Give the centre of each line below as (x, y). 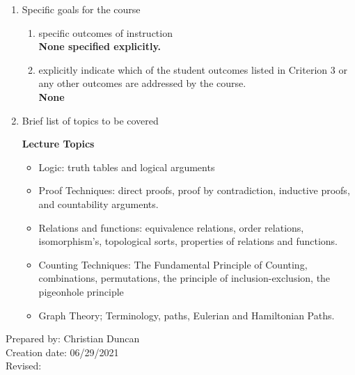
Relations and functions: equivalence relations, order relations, (171, 227)
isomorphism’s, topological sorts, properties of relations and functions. (188, 241)
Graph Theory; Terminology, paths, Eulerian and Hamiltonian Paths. (187, 315)
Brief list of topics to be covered (90, 120)
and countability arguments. (98, 204)
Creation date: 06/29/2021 (62, 352)
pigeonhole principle (81, 291)
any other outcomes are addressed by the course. (142, 83)
